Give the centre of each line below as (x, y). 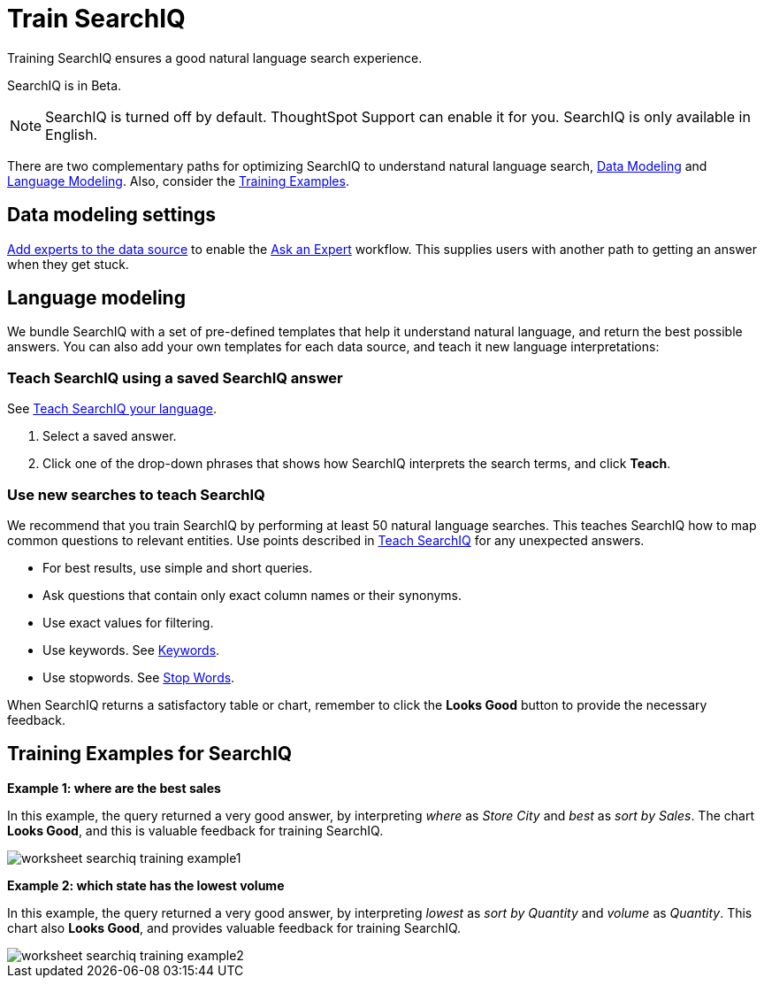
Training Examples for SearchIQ (150, 754)
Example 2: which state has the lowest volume (146, 885)
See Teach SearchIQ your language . (112, 409)
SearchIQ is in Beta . (65, 85)
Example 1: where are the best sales (114, 788)
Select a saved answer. (110, 436)
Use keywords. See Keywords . (131, 650)
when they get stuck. (68, 264)
